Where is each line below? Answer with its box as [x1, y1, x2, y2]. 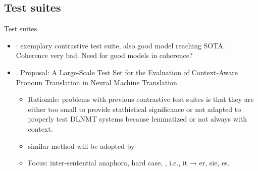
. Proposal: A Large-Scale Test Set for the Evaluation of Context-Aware [16, 67, 238, 77]
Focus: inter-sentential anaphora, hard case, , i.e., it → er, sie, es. [28, 157, 230, 168]
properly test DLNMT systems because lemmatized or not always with [28, 113, 247, 124]
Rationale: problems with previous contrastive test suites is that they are [28, 94, 254, 104]
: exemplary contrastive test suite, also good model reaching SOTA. [16, 40, 225, 50]
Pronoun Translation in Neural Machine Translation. [16, 77, 179, 87]
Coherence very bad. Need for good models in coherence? [16, 50, 193, 61]
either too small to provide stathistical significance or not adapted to [28, 103, 241, 114]
